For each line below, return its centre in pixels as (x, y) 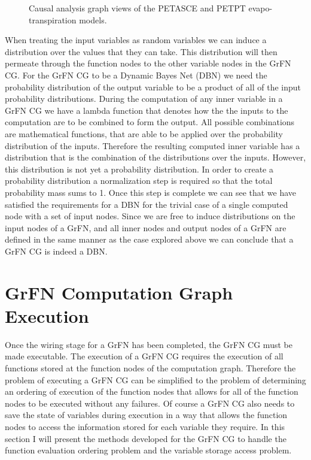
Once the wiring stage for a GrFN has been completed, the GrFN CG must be (149, 344)
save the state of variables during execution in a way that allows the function (146, 415)
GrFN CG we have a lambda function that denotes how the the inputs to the (147, 110)
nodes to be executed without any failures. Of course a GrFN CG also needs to (150, 403)
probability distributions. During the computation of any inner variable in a (144, 99)
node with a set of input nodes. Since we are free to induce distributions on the (150, 216)
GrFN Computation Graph (119, 292)
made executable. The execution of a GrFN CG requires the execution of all (144, 356)
